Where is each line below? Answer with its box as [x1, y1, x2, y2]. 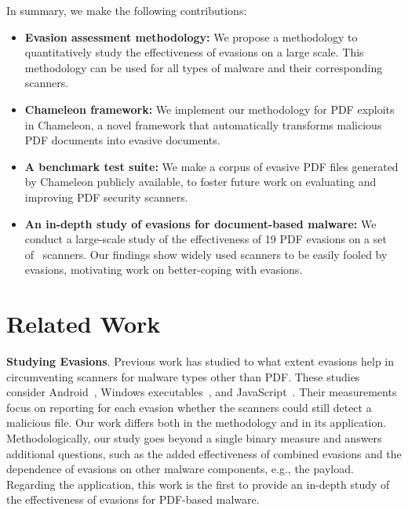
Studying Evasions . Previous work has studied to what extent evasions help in [6, 353, 395, 370]
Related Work [6, 308, 161, 340]
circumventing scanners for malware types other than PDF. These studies [6, 368, 360, 384]
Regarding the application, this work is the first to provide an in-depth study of [6, 475, 390, 492]
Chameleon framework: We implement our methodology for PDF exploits [24, 100, 395, 117]
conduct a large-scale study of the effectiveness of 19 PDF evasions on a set [24, 231, 387, 247]
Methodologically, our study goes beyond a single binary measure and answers [6, 430, 382, 446]
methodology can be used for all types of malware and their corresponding [24, 59, 383, 75]
